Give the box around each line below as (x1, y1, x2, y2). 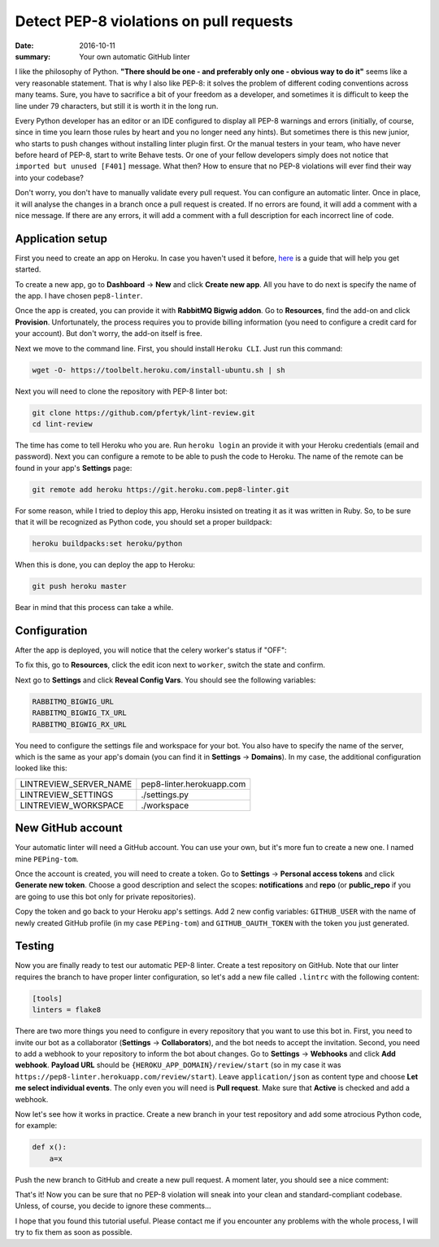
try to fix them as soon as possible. (15, 1227, 133, 1237)
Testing (15, 940, 54, 953)
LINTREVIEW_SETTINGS (20, 789, 114, 800)
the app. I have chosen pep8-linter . (15, 291, 143, 301)
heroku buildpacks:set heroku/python (32, 539, 183, 548)
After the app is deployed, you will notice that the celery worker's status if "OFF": (15, 645, 287, 655)
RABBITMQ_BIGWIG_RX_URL (32, 720, 128, 729)
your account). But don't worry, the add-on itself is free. (15, 329, 202, 338)
